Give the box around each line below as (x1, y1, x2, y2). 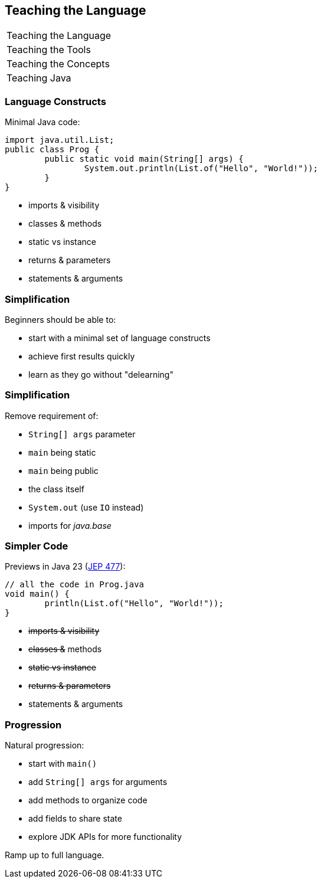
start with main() (28, 758, 97, 769)
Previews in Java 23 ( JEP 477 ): (5, 561, 126, 572)
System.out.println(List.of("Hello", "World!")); (84, 163, 319, 174)
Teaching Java (6, 72, 71, 84)
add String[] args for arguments (28, 777, 168, 787)
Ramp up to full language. (5, 850, 104, 861)
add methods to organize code (28, 795, 148, 806)
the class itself (28, 483, 84, 494)
